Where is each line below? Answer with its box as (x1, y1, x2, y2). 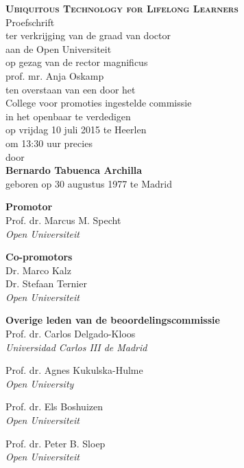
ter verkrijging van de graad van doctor (5, 28, 171, 43)
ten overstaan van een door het (5, 82, 136, 96)
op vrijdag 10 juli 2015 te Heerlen (5, 122, 147, 137)
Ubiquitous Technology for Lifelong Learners (5, 1, 239, 15)
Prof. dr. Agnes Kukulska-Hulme (5, 363, 143, 377)
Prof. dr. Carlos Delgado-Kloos (5, 326, 136, 341)
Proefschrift (5, 14, 55, 29)
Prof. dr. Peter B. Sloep (5, 436, 106, 450)
